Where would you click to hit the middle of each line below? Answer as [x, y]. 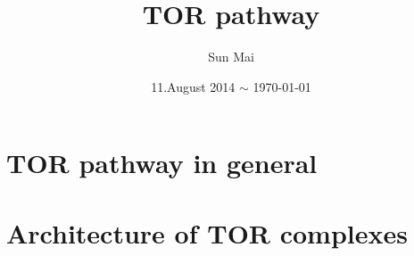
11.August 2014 [193, 86]
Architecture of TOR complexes [207, 232]
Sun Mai [231, 57]
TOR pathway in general [162, 163]
